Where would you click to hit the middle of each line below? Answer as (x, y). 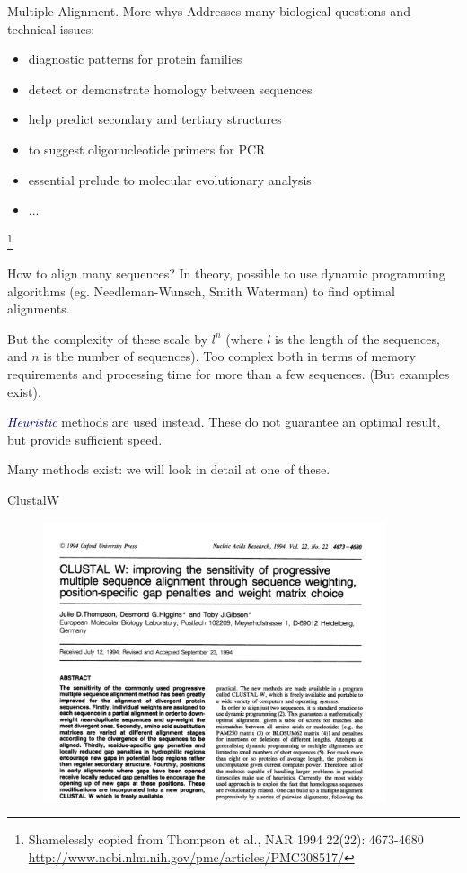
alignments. (39, 309)
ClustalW (34, 499)
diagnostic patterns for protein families (135, 59)
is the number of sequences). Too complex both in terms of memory (229, 356)
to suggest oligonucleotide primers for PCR (147, 149)
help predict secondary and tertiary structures (155, 119)
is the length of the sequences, (357, 338)
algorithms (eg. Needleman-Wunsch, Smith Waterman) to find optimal (201, 291)
